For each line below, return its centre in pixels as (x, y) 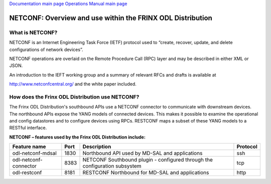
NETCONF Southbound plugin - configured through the (148, 160)
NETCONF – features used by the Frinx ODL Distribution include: (77, 137)
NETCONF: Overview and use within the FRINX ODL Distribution (111, 18)
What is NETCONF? (33, 32)
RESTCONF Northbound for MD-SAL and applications (146, 172)
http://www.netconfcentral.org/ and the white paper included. (73, 84)
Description (97, 146)
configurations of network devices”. (46, 49)
